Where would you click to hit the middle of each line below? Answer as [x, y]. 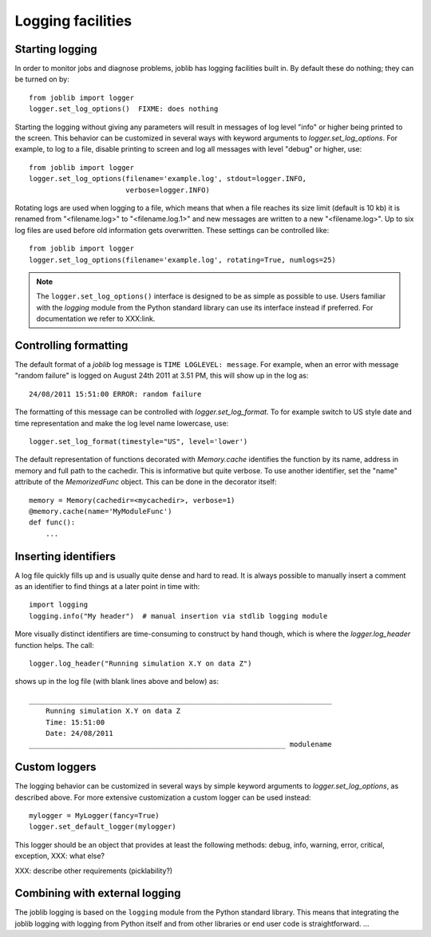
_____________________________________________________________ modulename [180, 745]
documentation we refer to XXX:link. [96, 318]
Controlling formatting [71, 345]
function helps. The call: [55, 645]
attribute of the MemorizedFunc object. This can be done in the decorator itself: [146, 482]
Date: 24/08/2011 [79, 733]
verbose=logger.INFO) [168, 190]
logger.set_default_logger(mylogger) [103, 827]
